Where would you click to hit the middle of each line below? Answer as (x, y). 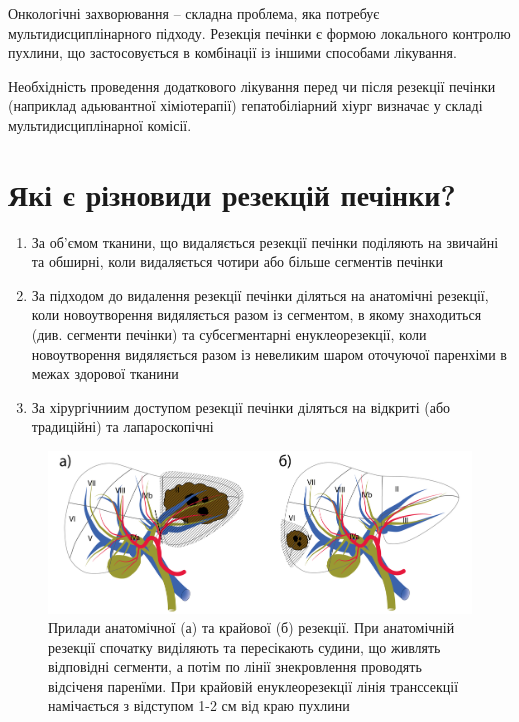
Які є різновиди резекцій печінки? (232, 193)
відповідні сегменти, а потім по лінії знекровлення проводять (235, 666)
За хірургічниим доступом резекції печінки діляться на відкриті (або (241, 406)
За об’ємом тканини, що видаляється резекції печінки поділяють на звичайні (265, 241)
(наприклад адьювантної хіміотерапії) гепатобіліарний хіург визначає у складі (245, 105)
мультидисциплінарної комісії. (100, 124)
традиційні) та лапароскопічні (122, 426)
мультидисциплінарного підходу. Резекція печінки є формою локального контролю (259, 32)
